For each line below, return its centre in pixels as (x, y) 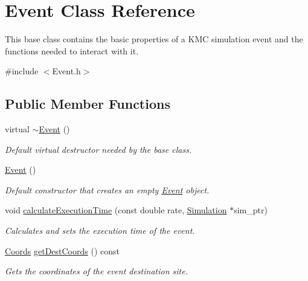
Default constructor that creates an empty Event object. (107, 189)
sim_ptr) (251, 210)
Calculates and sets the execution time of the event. (100, 231)
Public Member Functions (88, 104)
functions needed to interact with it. (72, 50)
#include (22, 71)
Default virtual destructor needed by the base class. (98, 149)
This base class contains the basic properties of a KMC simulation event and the (154, 39)
